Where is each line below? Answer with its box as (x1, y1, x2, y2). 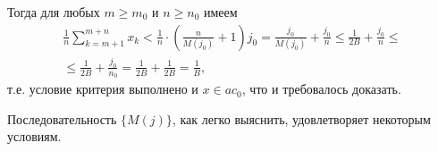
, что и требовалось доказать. (241, 80, 401, 98)
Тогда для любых (7, 3, 100, 21)
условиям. (7, 127, 62, 146)
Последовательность (7, 109, 117, 128)
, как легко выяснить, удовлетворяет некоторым (172, 109, 431, 128)
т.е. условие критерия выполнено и (7, 80, 198, 98)
